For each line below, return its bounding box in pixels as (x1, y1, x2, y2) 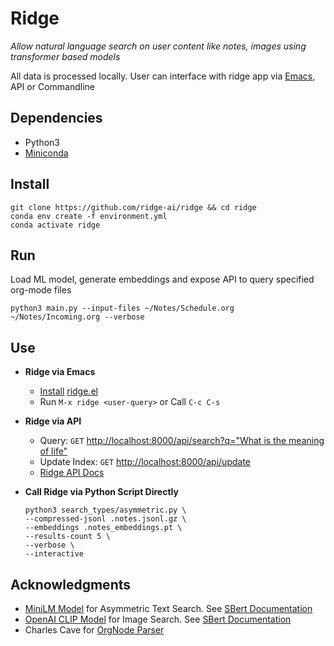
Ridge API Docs (39, 467, 105, 479)
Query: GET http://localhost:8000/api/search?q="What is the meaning (39, 435, 325, 447)
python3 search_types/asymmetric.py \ (24, 505, 187, 516)
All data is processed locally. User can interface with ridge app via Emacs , (10, 70, 316, 82)
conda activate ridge (10, 220, 101, 230)
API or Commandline (10, 80, 95, 92)
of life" (39, 445, 68, 457)
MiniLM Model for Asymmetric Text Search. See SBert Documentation (24, 603, 313, 614)
